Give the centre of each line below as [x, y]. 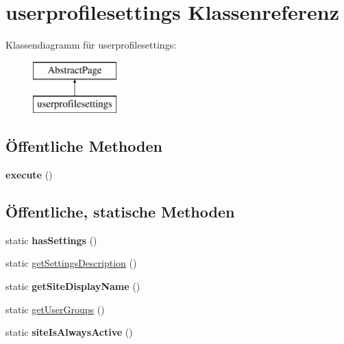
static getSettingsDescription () [71, 263]
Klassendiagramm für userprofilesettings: [91, 45]
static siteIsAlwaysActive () [69, 332]
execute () [29, 175]
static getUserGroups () [55, 309]
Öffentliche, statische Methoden [120, 212]
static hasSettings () [51, 240]
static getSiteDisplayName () [73, 286]
